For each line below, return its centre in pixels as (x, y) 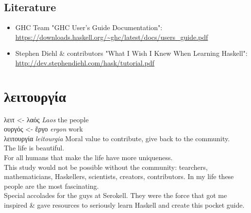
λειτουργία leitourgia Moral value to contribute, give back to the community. (117, 138)
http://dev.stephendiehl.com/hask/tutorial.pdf (85, 62)
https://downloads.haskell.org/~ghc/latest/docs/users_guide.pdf (112, 37)
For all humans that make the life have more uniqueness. (88, 157)
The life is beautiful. (34, 148)
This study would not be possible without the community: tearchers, (106, 167)
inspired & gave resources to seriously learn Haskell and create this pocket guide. (124, 205)
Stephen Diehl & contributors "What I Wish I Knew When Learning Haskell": (131, 53)
